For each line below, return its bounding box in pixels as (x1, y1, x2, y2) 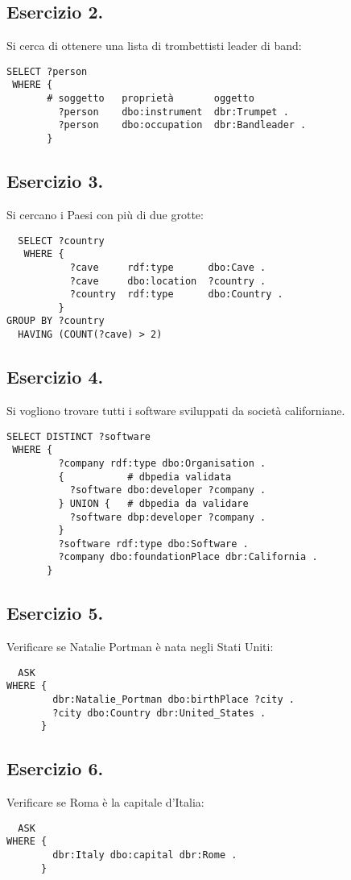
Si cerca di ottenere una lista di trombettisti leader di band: (6, 37, 302, 54)
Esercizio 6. (6, 756, 104, 781)
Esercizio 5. (6, 600, 104, 625)
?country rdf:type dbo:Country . (69, 288, 283, 301)
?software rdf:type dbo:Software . (58, 538, 249, 550)
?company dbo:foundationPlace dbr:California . (58, 551, 318, 563)
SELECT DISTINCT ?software (6, 430, 151, 442)
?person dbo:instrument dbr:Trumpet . (58, 106, 289, 118)
